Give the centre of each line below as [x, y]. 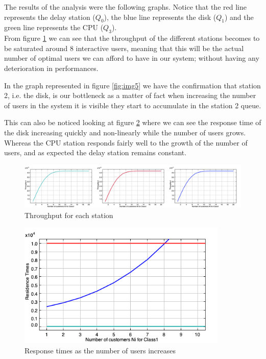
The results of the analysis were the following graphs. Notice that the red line [125, 7]
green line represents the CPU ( [54, 27]
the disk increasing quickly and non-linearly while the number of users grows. [125, 132]
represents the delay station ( [50, 17]
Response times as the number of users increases [100, 350]
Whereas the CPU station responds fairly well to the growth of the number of [126, 142]
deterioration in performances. [51, 68]
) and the [239, 17]
